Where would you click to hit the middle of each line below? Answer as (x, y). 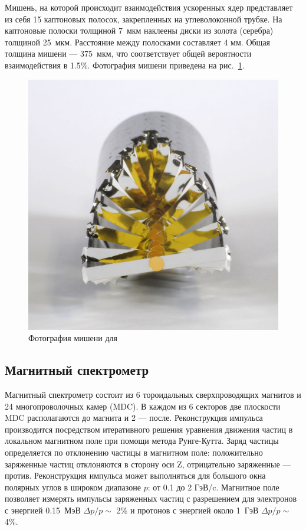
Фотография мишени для (73, 338)
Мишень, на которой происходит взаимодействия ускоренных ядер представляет (149, 7)
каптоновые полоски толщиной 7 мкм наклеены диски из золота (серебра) (139, 30)
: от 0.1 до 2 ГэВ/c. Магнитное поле (213, 487)
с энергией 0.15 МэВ (43, 510)
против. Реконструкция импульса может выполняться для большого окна (135, 475)
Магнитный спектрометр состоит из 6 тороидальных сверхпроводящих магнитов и (153, 394)
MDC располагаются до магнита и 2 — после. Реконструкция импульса (134, 418)
